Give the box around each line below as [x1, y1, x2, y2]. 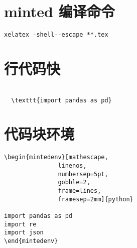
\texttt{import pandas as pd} [11, 96, 112, 104]
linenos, [58, 162, 87, 169]
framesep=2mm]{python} [58, 195, 133, 203]
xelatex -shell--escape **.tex [4, 31, 108, 39]
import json [4, 229, 44, 236]
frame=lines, [58, 187, 101, 194]
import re [4, 220, 37, 228]
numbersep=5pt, [58, 170, 108, 178]
